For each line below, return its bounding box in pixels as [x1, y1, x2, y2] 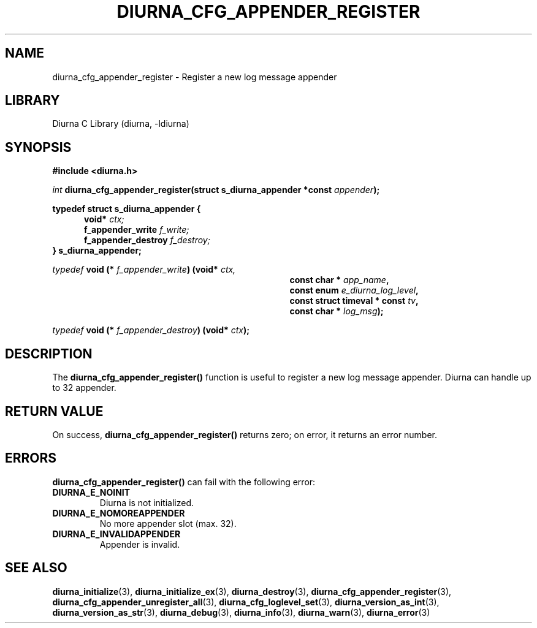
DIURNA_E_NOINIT [52, 486, 131, 497]
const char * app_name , [289, 274, 389, 286]
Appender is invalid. [99, 539, 180, 550]
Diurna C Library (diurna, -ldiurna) [52, 118, 189, 129]
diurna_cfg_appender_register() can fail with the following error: [52, 476, 316, 487]
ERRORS [5, 450, 57, 466]
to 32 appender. [52, 382, 116, 393]
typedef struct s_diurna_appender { [52, 203, 201, 214]
